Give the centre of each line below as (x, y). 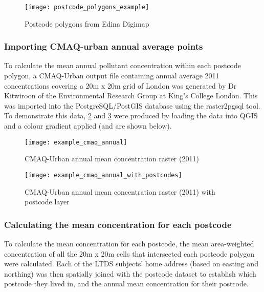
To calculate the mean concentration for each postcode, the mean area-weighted (129, 243)
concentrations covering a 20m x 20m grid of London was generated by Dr (120, 85)
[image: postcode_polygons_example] (87, 7)
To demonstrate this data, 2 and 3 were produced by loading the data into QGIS (131, 116)
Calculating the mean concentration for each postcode (118, 224)
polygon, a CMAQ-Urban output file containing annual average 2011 (112, 76)
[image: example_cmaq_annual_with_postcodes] (103, 175)
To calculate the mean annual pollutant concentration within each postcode (123, 65)
